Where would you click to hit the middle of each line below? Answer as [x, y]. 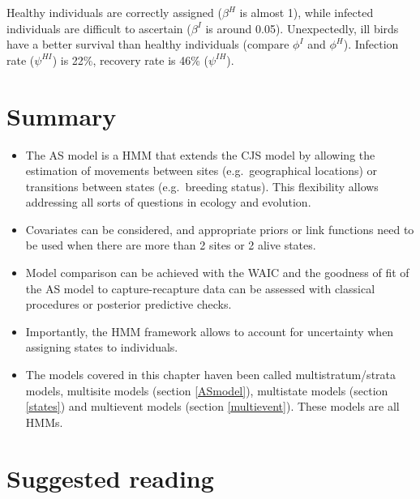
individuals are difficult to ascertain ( [99, 28]
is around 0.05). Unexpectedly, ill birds [302, 28]
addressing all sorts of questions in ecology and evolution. [168, 202]
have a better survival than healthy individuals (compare [148, 44]
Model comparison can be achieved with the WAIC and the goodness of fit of [217, 273]
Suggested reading [110, 478]
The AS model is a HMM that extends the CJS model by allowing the [200, 154]
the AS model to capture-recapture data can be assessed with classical [200, 288]
